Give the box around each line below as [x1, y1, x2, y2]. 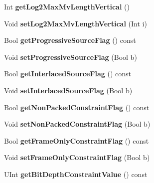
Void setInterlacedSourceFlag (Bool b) [4, 85, 133, 95]
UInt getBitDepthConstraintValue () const [4, 169, 148, 179]
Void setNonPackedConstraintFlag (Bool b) [4, 119, 151, 129]
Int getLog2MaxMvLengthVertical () [4, 1, 130, 11]
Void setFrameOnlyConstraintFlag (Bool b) [4, 152, 150, 163]
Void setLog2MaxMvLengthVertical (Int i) [4, 18, 147, 28]
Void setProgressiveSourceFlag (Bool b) [4, 51, 137, 62]
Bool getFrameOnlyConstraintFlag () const [4, 135, 149, 146]
